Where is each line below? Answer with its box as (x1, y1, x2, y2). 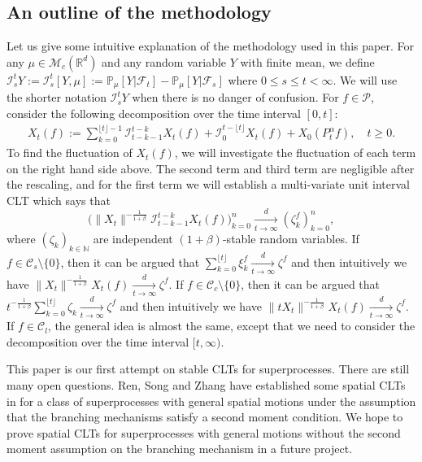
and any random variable (102, 53, 227, 70)
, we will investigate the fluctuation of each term (174, 144, 416, 161)
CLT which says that (7, 191, 111, 208)
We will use (340, 71, 398, 88)
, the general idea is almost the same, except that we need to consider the (47, 317, 415, 334)
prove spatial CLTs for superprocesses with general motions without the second (7, 424, 401, 441)
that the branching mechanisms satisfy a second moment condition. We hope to (7, 408, 403, 425)
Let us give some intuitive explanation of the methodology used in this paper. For (7, 37, 414, 54)
